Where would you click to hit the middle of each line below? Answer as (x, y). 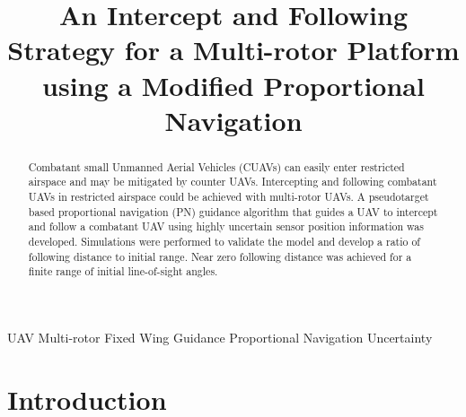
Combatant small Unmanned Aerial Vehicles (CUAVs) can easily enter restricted (216, 166)
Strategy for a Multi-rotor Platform (233, 50)
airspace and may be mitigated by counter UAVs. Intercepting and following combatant (233, 182)
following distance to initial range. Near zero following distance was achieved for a (220, 256)
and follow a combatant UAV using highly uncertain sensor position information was (226, 226)
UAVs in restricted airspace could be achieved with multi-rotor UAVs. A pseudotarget (229, 197)
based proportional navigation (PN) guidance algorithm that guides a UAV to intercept (233, 211)
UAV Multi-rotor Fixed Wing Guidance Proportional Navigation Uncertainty (220, 337)
